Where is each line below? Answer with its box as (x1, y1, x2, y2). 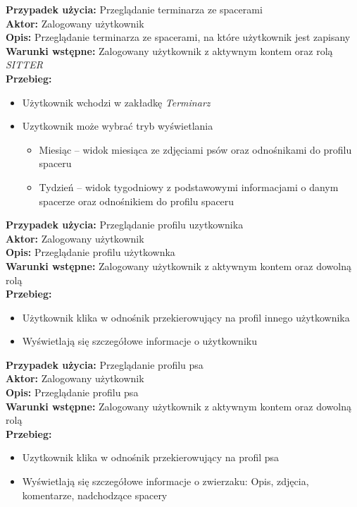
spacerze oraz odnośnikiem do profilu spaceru (39, 193, 234, 208)
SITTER (6, 57, 44, 72)
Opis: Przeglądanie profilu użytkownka (6, 245, 175, 259)
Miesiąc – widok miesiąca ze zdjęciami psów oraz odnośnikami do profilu (39, 142, 352, 157)
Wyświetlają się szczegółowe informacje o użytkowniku (22, 334, 257, 348)
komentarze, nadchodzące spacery (22, 487, 168, 502)
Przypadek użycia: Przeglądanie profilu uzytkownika (6, 217, 244, 232)
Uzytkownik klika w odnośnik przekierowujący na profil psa (22, 450, 280, 465)
